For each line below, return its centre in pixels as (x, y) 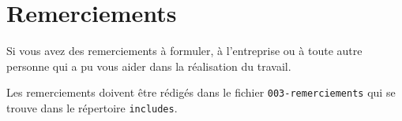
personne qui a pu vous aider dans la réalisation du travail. (149, 66)
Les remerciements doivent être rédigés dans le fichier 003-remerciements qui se (201, 92)
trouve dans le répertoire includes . (92, 107)
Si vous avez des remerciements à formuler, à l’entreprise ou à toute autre (184, 51)
